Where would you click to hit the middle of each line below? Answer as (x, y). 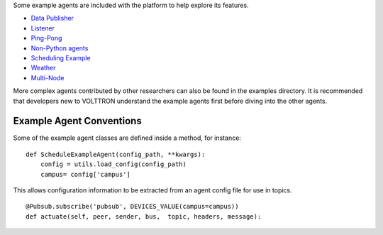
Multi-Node (48, 77)
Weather (43, 68)
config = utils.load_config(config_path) (113, 164)
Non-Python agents (60, 48)
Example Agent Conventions (77, 121)
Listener (43, 28)
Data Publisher (52, 18)
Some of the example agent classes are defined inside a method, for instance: (127, 138)
